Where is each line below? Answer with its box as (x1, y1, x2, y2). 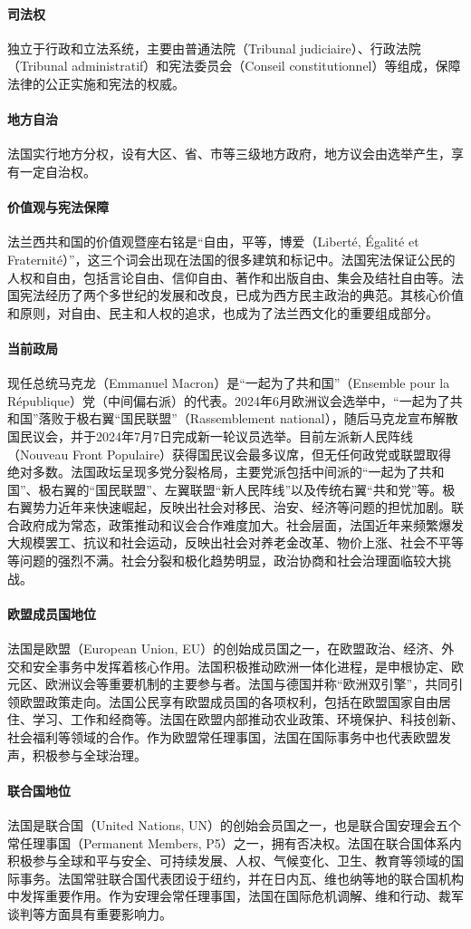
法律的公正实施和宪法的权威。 (7, 73, 185, 92)
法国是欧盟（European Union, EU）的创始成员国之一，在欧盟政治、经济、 (7, 639, 442, 658)
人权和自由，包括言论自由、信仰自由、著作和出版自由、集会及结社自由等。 (7, 267, 451, 286)
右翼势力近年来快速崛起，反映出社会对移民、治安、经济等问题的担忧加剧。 (7, 498, 451, 517)
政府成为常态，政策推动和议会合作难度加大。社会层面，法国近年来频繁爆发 (19, 515, 464, 534)
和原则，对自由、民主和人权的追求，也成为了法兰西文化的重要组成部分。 (7, 303, 438, 322)
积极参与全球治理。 (32, 745, 147, 764)
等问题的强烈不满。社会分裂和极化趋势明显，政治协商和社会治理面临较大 (7, 551, 438, 570)
